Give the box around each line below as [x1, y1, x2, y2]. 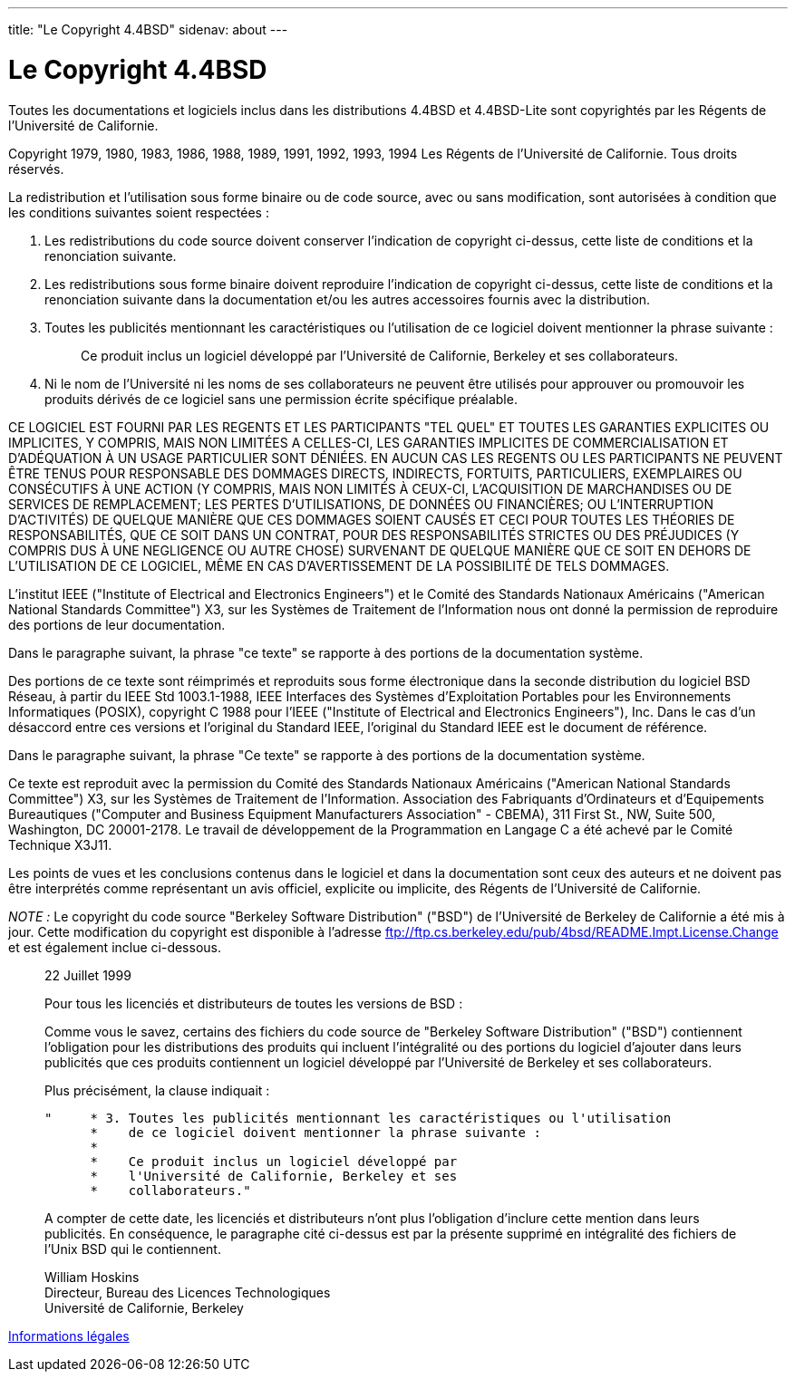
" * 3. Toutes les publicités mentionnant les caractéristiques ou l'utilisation [44, 1110, 672, 1125]
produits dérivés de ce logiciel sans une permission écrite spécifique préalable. [44, 391, 518, 407]
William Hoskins [44, 1268, 140, 1285]
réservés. [8, 160, 64, 177]
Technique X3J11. [8, 836, 112, 853]
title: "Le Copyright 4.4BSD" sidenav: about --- [8, 22, 288, 37]
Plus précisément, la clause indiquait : [44, 1082, 270, 1098]
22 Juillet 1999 [44, 967, 131, 983]
